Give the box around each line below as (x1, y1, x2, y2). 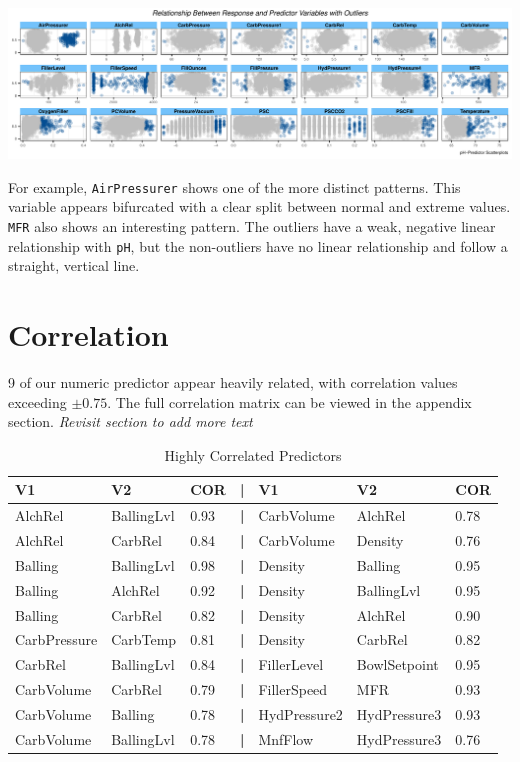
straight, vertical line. (8, 255, 140, 276)
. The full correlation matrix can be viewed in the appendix (107, 391, 472, 412)
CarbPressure (15, 629, 98, 650)
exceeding (8, 391, 67, 412)
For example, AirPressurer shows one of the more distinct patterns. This (8, 176, 461, 197)
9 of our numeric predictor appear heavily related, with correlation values (8, 371, 458, 392)
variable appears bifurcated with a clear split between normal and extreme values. (8, 196, 511, 217)
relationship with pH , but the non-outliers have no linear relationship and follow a (8, 235, 508, 256)
